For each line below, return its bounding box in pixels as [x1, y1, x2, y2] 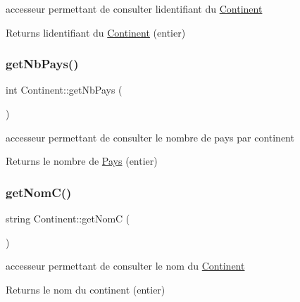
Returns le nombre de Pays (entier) [6, 153, 158, 168]
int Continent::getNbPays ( [6, 82, 123, 97]
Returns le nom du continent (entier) [6, 282, 165, 296]
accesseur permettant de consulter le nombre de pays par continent [6, 130, 294, 144]
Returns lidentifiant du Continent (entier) [6, 25, 186, 39]
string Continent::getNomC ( [6, 211, 130, 225]
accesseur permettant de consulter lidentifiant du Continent [6, 1, 263, 15]
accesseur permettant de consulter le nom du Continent [6, 258, 245, 273]
